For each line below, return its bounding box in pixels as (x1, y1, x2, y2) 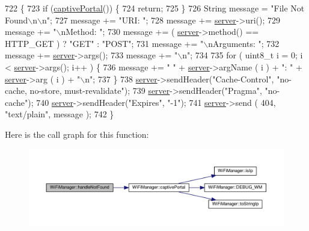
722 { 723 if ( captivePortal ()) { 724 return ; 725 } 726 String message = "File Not (5, 2, 305, 14)
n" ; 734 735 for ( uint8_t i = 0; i (182, 49, 303, 61)
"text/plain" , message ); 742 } (5, 108, 114, 120)
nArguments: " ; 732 (208, 37, 280, 49)
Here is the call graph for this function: (5, 128, 149, 140)
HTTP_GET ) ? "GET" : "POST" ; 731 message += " (5, 37, 204, 49)
